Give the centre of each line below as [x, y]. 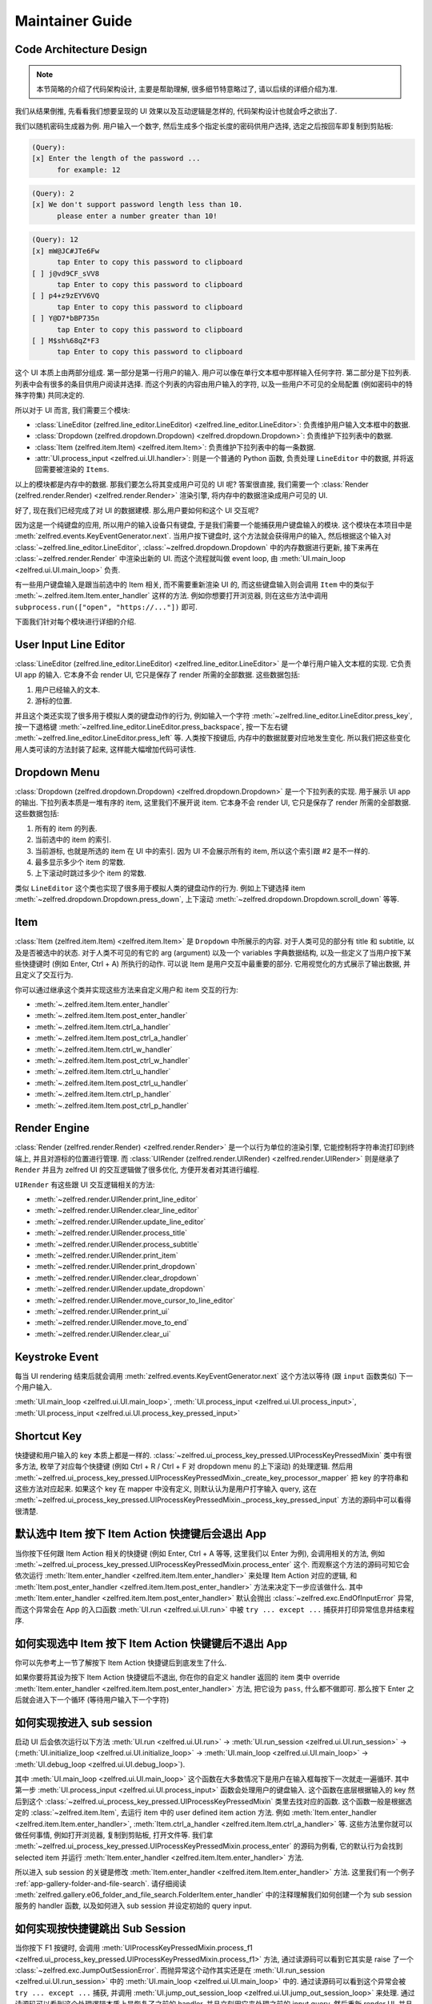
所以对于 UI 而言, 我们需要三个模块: [73, 410]
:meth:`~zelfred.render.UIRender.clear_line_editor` [117, 1210]
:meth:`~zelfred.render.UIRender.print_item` [107, 1255]
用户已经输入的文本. [68, 689]
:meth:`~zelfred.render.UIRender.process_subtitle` [117, 1244]
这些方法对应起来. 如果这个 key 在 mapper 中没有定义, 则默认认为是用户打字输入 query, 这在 [166, 1489]
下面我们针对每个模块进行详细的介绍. [76, 622]
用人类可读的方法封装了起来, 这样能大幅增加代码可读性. [106, 749]
